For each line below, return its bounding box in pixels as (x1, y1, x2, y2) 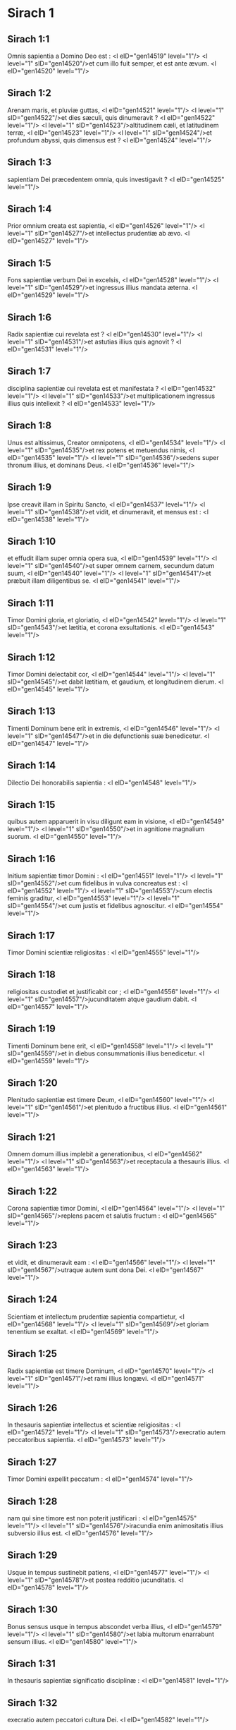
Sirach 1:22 (7, 1185, 58, 1197)
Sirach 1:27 (7, 1456, 57, 1468)
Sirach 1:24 (7, 1293, 58, 1306)
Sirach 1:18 (7, 969, 56, 981)
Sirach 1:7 (7, 365, 51, 377)
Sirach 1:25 (7, 1348, 58, 1360)
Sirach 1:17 (7, 929, 55, 941)
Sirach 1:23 (7, 1240, 58, 1252)
